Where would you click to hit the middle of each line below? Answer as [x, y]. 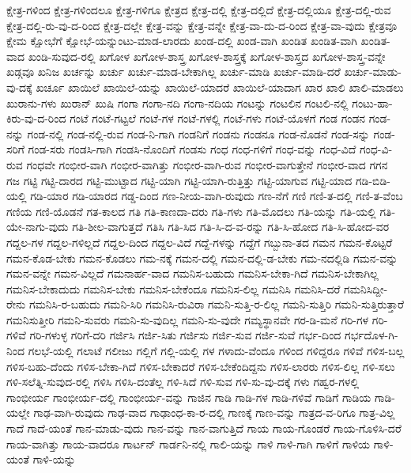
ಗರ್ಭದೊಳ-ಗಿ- [371, 335]
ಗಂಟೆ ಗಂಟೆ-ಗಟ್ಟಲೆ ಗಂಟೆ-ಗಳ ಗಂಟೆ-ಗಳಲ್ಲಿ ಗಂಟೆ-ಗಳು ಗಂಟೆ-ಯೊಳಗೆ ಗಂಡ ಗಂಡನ [218, 118]
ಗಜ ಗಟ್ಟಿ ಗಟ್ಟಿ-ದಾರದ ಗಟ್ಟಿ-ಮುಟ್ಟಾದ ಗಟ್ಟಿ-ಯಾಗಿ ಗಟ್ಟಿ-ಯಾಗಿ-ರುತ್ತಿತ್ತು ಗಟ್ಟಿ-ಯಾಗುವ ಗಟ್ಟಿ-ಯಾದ [179, 180]
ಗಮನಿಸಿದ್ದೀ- [366, 288]
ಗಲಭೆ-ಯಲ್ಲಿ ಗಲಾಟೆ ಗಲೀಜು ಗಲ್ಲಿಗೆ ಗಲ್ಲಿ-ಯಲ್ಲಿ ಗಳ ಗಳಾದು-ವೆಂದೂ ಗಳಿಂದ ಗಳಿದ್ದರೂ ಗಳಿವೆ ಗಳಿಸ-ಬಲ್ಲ [216, 351]
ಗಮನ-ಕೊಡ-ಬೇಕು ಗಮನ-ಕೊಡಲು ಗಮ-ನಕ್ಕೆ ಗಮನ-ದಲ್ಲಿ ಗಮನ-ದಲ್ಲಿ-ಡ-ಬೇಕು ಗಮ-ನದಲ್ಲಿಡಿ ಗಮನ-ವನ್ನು [202, 257]
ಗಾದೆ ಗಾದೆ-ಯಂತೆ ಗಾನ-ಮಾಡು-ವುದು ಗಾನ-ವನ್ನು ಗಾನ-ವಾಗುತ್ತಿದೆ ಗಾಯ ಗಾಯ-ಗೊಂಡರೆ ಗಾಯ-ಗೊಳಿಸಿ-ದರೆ [204, 428]
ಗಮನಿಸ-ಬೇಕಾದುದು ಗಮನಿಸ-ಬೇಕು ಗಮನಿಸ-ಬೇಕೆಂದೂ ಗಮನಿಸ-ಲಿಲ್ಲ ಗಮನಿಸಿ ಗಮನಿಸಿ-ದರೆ [173, 288]
